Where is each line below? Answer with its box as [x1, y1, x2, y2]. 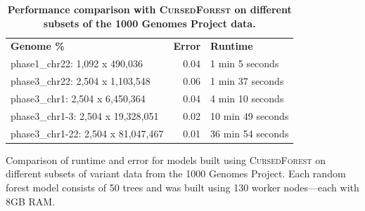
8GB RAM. [6, 193, 56, 208]
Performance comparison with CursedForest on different [7, 2, 292, 16]
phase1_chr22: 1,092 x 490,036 [11, 56, 143, 71]
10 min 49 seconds [210, 108, 289, 123]
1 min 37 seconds [210, 74, 284, 88]
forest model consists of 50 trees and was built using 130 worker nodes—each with [6, 179, 359, 194]
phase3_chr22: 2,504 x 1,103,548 [11, 74, 151, 88]
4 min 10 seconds [210, 90, 284, 105]
